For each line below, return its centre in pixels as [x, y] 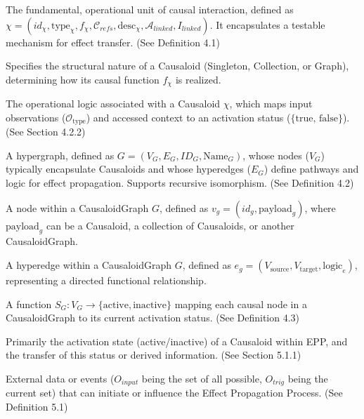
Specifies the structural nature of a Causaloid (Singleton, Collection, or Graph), [177, 66]
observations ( [36, 117]
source [280, 269]
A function [29, 304]
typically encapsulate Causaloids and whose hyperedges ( [128, 169]
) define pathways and [311, 169]
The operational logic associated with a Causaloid [113, 104]
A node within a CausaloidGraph [77, 207]
